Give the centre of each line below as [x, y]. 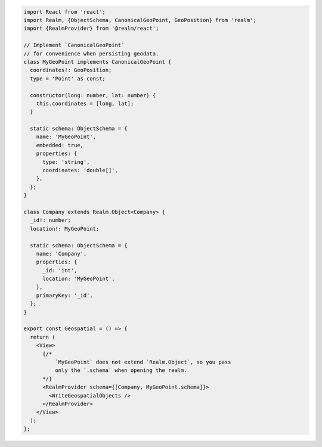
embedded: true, [60, 145]
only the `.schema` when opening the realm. [121, 370]
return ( [43, 337]
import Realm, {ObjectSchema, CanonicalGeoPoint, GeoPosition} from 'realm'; [140, 20]
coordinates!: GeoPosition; [71, 70]
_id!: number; [51, 220]
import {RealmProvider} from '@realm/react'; [91, 29]
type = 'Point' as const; [68, 78]
